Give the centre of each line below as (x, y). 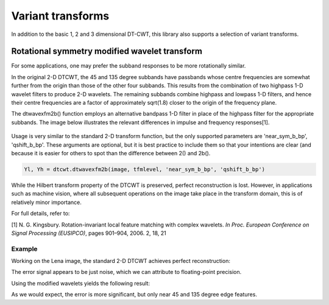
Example (24, 248)
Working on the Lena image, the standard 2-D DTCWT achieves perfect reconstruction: (121, 261)
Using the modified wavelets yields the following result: (81, 283)
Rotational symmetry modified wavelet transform (107, 51)
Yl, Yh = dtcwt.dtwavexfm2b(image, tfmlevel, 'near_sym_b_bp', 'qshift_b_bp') (144, 169)
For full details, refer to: (41, 214)
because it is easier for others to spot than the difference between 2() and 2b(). (111, 153)
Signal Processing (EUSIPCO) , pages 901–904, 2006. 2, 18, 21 (89, 233)
